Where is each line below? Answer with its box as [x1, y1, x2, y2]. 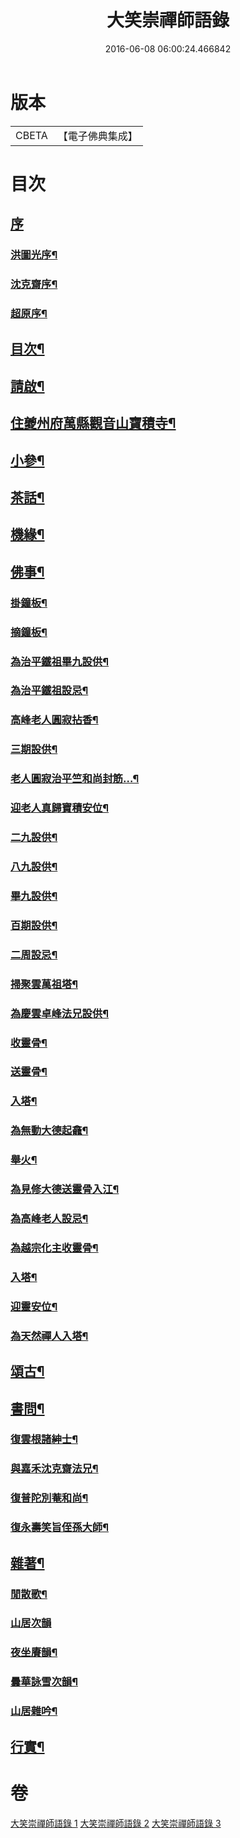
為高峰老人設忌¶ [10, 1212, 89, 1226]
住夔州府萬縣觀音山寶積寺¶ [10, 415, 177, 432]
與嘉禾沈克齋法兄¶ [10, 1462, 99, 1476]
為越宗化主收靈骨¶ [10, 1241, 99, 1255]
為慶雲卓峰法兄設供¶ [10, 1006, 110, 1020]
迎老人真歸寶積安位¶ [10, 801, 110, 815]
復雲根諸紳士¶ [10, 1432, 78, 1446]
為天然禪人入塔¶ [10, 1329, 89, 1343]
